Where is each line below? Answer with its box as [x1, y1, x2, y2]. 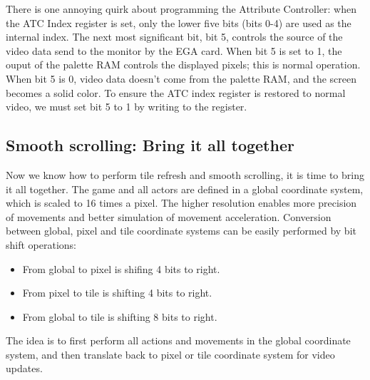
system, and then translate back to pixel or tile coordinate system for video [6, 346, 335, 361]
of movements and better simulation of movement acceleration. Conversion [6, 209, 332, 224]
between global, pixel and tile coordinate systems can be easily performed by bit [6, 223, 356, 238]
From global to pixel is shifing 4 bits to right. [22, 261, 220, 276]
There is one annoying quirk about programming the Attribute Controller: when [6, 1, 356, 16]
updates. [6, 361, 43, 376]
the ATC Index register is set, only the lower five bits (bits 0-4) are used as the [6, 15, 351, 30]
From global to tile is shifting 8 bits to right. [22, 309, 217, 324]
